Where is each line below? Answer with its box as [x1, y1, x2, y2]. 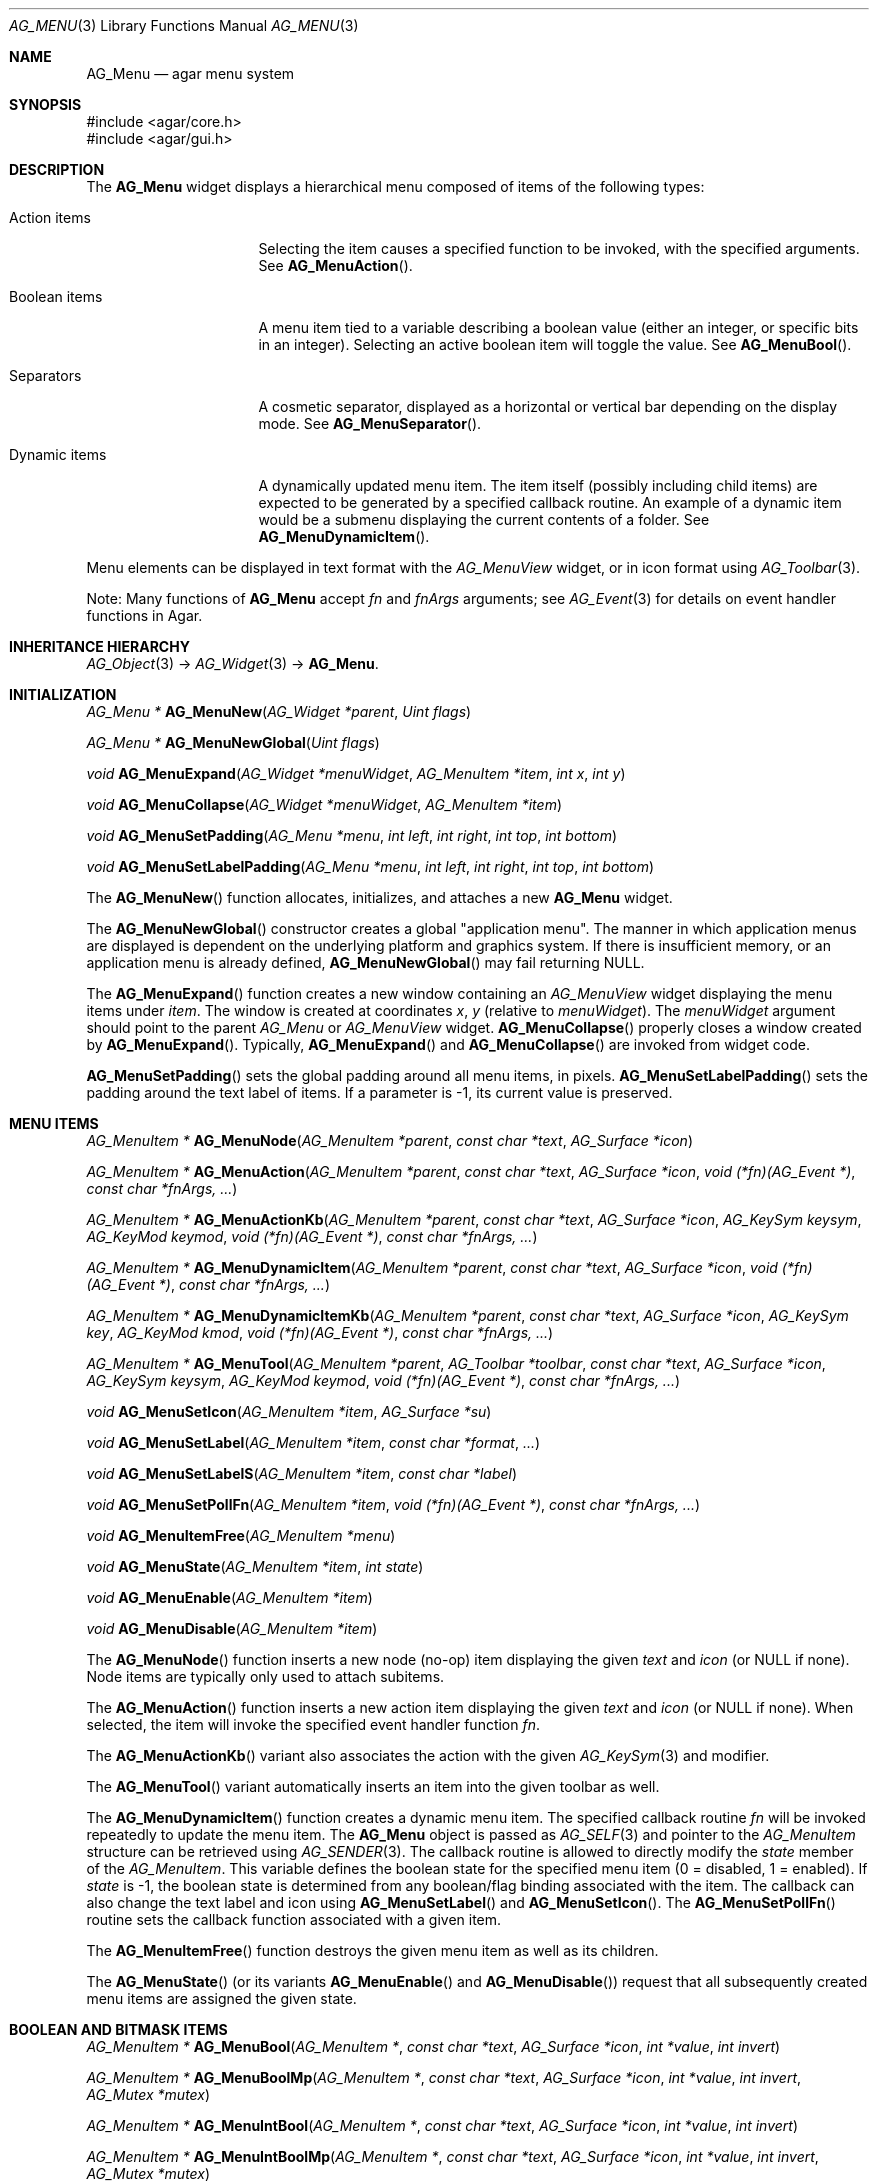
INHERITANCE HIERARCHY [9, 638, 190, 655]
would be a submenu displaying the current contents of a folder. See [258, 511, 710, 528]
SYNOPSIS [9, 96, 82, 113]
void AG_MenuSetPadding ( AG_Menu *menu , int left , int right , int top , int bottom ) [86, 827, 618, 844]
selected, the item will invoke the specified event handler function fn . [86, 1716, 541, 1733]
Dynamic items [9, 446, 107, 463]
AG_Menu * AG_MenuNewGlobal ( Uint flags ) [86, 734, 380, 751]
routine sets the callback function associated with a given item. [86, 1911, 502, 1928]
